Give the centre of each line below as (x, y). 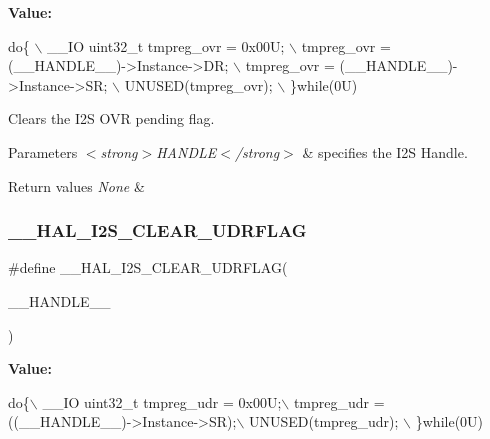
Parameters (43, 151)
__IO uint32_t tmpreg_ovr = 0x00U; (166, 45)
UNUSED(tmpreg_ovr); (198, 84)
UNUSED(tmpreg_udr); (323, 421)
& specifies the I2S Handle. (385, 151)
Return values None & (76, 185)
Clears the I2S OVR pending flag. (111, 118)
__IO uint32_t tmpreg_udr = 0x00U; (162, 401)
